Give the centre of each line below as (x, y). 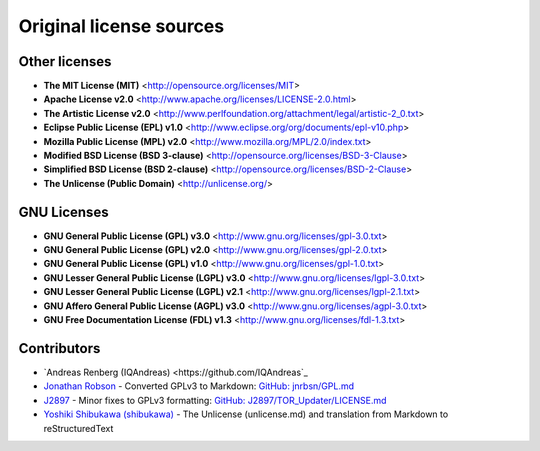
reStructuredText (78, 428)
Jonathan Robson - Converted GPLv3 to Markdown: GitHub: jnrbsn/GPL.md (199, 386)
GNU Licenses (63, 211)
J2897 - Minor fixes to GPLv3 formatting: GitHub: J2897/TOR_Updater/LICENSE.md (215, 400)
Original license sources (121, 26)
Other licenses (65, 61)
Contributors (59, 348)
